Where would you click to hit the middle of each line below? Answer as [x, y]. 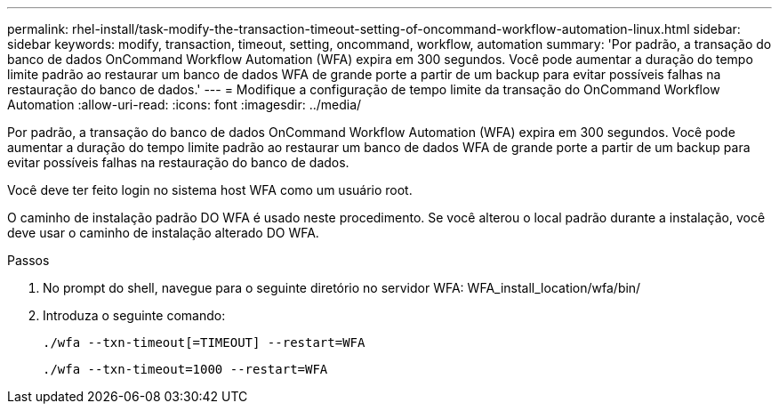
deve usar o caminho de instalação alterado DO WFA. [163, 233]
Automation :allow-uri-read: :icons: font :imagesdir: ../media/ [185, 105]
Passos [28, 260]
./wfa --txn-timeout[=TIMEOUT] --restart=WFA [204, 342]
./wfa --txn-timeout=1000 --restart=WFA [185, 369]
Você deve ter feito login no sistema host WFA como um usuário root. [210, 190]
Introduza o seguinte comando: [134, 315]
